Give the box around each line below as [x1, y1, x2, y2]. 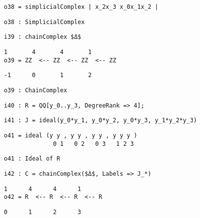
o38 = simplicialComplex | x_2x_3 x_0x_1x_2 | [4, 3, 158, 10]
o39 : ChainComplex [4, 86, 67, 94]
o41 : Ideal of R [4, 155, 60, 163]
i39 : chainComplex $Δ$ [4, 33, 81, 41]
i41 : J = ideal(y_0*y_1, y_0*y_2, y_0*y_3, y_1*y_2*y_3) [4, 117, 197, 124]
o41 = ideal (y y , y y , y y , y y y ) [4, 132, 138, 139]
